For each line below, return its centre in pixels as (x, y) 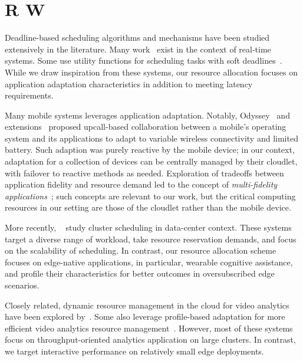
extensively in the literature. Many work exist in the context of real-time (138, 49)
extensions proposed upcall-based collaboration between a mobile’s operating (146, 127)
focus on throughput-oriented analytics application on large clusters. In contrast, (150, 339)
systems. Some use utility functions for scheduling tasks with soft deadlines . (144, 60)
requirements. (29, 95)
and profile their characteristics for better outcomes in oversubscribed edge (140, 273)
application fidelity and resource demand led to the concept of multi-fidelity (141, 184)
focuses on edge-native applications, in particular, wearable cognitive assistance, (149, 262)
